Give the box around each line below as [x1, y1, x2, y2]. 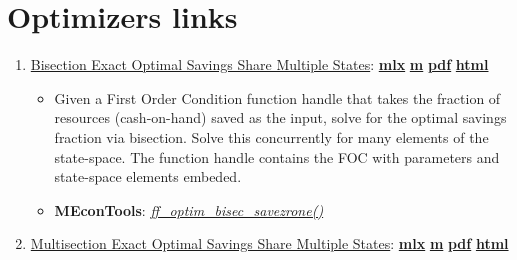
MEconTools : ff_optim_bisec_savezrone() [54, 199, 324, 220]
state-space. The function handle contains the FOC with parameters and [54, 146, 500, 167]
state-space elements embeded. [54, 166, 242, 187]
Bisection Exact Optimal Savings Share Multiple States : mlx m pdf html [30, 54, 489, 75]
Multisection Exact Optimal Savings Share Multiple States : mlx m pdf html [30, 233, 509, 254]
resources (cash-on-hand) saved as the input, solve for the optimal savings [54, 107, 507, 128]
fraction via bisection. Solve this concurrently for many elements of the [54, 126, 489, 147]
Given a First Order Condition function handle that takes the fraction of [54, 87, 501, 108]
